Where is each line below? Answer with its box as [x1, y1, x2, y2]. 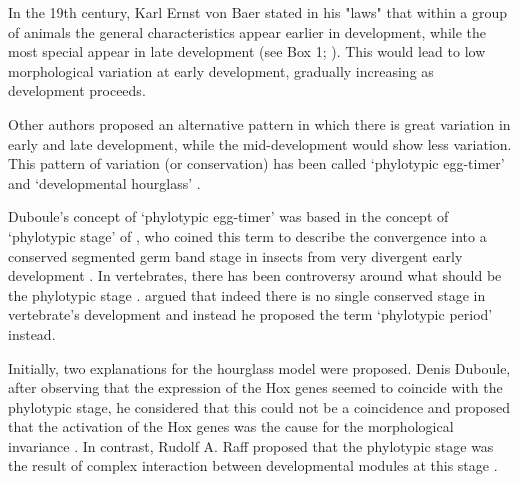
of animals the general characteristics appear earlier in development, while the [8, 21, 487, 42]
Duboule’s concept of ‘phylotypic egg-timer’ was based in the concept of [8, 206, 449, 227]
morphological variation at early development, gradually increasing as [8, 60, 434, 81]
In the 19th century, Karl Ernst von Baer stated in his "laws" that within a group [8, 2, 508, 22]
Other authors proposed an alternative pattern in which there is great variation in [8, 113, 511, 134]
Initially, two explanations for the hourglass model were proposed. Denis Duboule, [8, 357, 511, 378]
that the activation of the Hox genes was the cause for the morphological [8, 416, 454, 437]
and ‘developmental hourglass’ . [8, 172, 201, 193]
